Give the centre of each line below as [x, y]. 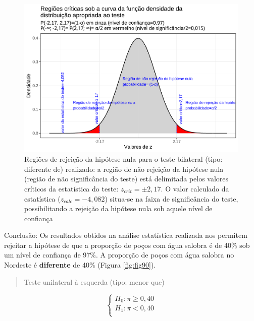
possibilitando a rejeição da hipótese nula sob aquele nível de [118, 208]
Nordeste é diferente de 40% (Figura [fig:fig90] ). [80, 265]
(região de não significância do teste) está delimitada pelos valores [126, 179]
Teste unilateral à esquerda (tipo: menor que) [94, 281]
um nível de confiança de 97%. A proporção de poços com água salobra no [119, 255]
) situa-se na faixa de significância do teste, [171, 198]
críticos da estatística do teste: [71, 188]
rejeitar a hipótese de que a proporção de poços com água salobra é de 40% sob [127, 245]
